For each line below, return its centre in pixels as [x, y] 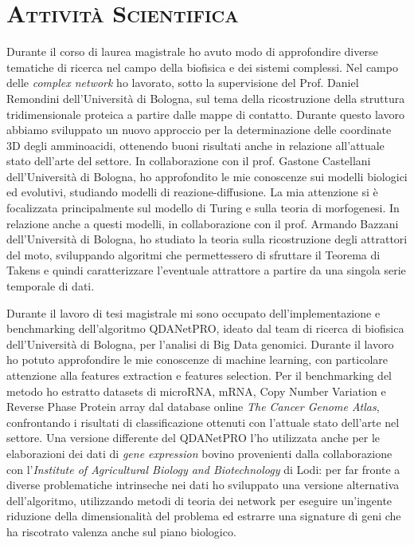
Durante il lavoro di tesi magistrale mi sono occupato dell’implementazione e [193, 312]
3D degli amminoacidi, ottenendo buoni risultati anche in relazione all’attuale [195, 145]
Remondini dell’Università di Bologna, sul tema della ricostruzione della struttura [206, 98]
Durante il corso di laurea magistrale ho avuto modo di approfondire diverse [192, 51]
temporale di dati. [51, 286]
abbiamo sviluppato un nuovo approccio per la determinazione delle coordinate [199, 130]
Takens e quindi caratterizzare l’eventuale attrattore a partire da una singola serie [206, 270]
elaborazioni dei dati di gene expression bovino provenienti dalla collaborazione [199, 453]
